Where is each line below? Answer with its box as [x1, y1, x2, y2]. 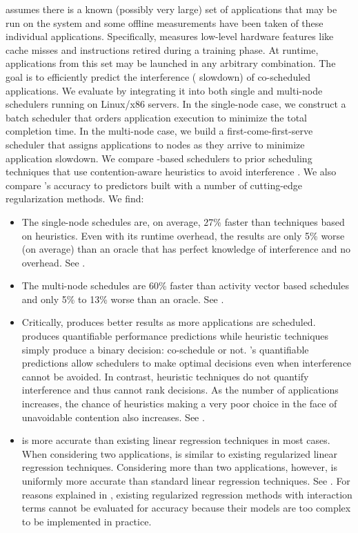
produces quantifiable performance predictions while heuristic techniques [21, 329, 329, 343]
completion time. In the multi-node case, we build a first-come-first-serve [6, 124, 313, 138]
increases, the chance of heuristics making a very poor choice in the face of [21, 396, 337, 411]
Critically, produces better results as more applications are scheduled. [21, 315, 316, 329]
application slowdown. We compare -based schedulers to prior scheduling [6, 151, 312, 165]
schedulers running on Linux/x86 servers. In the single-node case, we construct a [6, 97, 346, 111]
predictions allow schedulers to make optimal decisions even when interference [21, 356, 352, 370]
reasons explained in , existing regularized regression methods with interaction [21, 487, 352, 501]
